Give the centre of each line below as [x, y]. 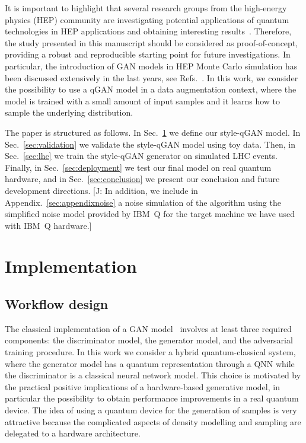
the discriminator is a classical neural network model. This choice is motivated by [153, 375]
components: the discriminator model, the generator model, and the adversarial [149, 340]
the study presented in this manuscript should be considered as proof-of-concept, [152, 42]
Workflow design [57, 304]
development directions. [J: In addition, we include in [101, 190]
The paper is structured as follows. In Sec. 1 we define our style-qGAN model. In [153, 132]
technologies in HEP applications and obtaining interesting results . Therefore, [148, 31]
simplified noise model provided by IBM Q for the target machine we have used [150, 214]
